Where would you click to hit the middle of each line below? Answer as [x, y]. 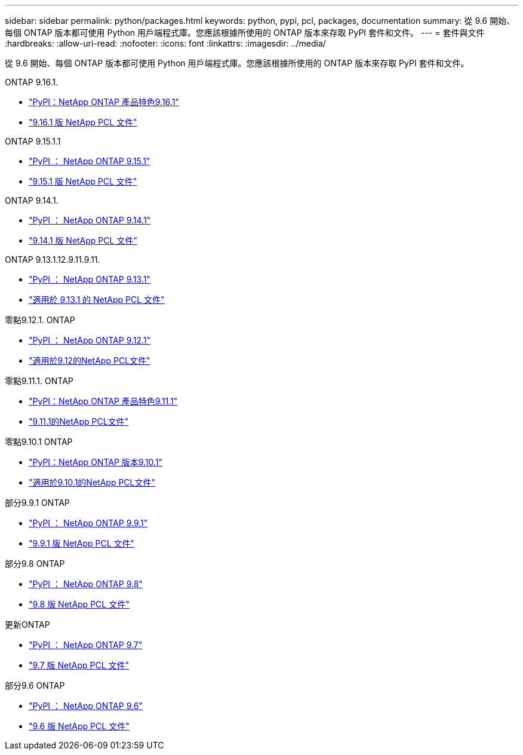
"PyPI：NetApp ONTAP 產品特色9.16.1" [104, 102]
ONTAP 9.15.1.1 [33, 141]
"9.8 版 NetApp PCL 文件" [79, 604]
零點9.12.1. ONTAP [40, 320]
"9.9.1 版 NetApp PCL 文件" [82, 543]
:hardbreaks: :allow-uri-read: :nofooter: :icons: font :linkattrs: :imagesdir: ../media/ [165, 43]
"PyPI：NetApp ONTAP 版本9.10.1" [96, 462]
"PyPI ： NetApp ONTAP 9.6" [86, 706]
